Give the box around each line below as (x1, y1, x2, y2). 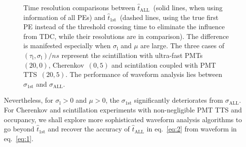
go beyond (4, 124, 35, 134)
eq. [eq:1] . (4, 133, 34, 143)
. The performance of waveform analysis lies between (65, 69, 223, 79)
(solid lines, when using (153, 2, 223, 12)
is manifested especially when (23, 40, 111, 51)
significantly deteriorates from (134, 95, 223, 105)
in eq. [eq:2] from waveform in (146, 124, 237, 134)
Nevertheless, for (4, 95, 53, 105)
